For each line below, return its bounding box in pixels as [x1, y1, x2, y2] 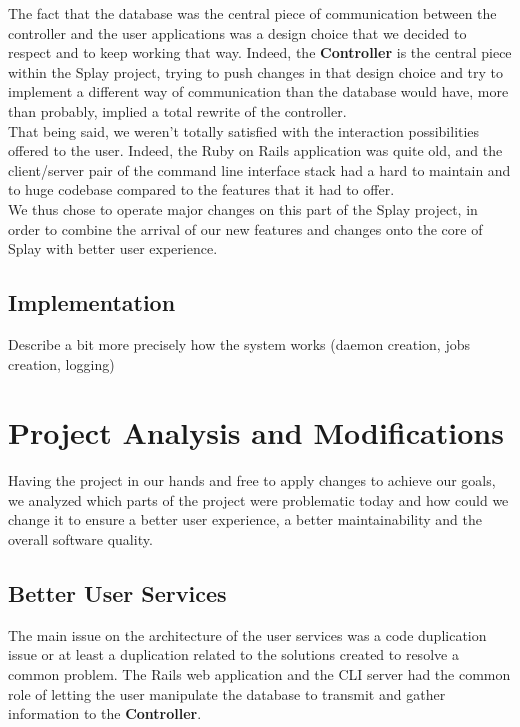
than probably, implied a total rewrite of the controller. [8, 100, 347, 121]
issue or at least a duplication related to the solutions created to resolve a [8, 644, 459, 665]
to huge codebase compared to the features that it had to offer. [8, 179, 395, 200]
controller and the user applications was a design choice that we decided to [8, 22, 467, 43]
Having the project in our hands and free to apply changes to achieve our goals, [8, 470, 496, 491]
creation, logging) [8, 353, 115, 374]
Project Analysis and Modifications [8, 412, 504, 453]
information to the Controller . [8, 703, 202, 724]
